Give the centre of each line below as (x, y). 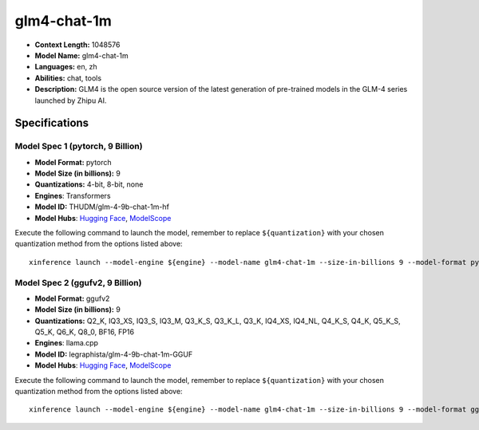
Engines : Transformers (73, 195)
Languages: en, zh (66, 67)
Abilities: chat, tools (68, 78)
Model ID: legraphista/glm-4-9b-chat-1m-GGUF (114, 354)
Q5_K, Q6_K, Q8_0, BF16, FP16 (85, 332)
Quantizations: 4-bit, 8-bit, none (89, 184)
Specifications (52, 123)
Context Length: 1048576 (77, 45)
